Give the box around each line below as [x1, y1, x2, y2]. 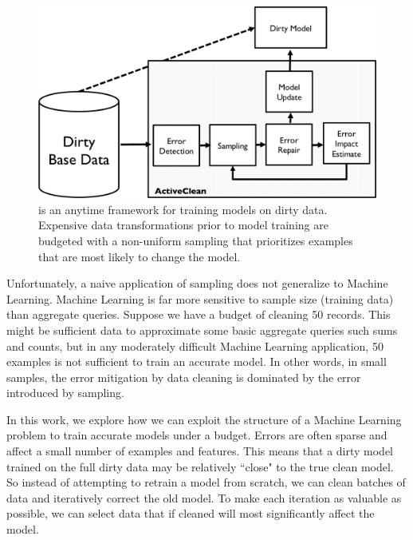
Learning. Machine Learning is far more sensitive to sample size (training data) [6, 290, 394, 307]
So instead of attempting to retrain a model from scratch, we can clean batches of [6, 474, 406, 490]
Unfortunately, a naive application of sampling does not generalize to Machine [6, 275, 388, 292]
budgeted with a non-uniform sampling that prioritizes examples [38, 232, 353, 248]
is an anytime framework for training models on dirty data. [38, 201, 328, 217]
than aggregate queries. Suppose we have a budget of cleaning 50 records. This [6, 306, 391, 323]
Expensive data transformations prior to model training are [38, 216, 328, 233]
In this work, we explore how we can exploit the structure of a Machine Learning [6, 411, 402, 427]
